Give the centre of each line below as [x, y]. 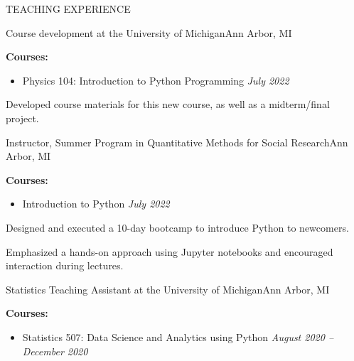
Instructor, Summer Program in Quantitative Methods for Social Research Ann [177, 142]
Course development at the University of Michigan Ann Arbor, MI [149, 32]
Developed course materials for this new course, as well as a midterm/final [168, 104]
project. [22, 118]
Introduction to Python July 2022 [96, 204]
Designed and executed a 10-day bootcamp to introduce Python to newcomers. [177, 227]
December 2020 [55, 351]
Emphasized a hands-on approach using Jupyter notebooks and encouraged [170, 251]
